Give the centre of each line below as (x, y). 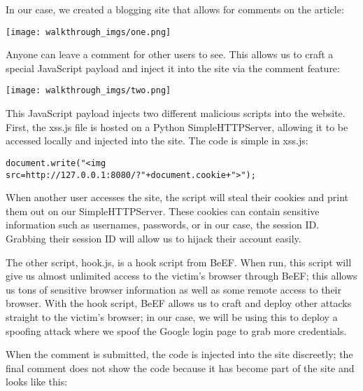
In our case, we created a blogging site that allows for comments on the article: (175, 9)
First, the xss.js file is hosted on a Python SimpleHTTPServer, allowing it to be (177, 126)
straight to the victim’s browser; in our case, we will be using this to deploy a (172, 316)
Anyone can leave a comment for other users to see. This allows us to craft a (170, 54)
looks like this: (37, 382)
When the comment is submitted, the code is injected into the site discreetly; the (179, 354)
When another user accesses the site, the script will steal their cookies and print (177, 197)
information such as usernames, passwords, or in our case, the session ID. (163, 225)
